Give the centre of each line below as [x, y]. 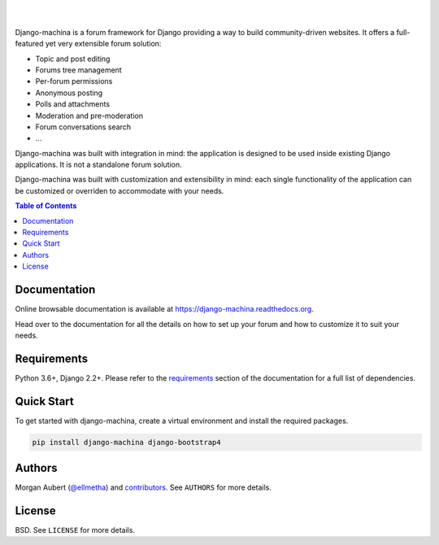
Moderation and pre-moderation [89, 116]
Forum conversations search [83, 127]
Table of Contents [46, 206]
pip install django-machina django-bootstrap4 [126, 442]
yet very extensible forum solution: [103, 44]
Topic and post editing [73, 59]
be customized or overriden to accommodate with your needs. [120, 190]
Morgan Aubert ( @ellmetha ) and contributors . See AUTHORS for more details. [143, 487]
